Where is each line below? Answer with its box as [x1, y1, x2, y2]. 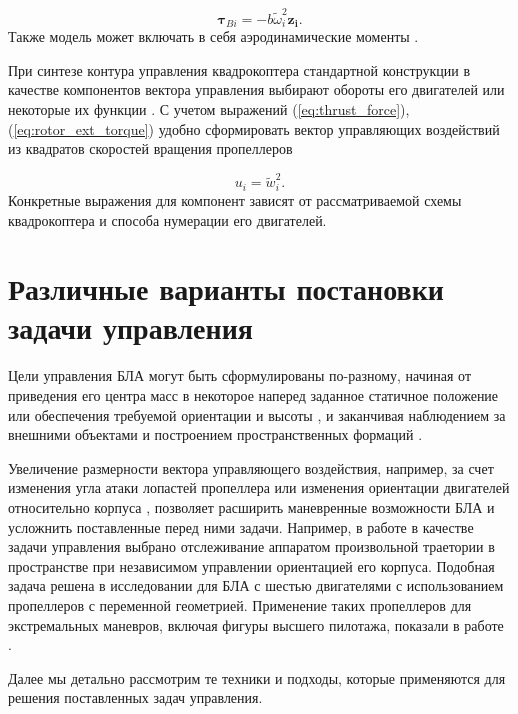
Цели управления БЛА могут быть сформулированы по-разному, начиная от [8, 365, 472, 386]
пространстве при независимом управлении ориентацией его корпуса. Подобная [8, 555, 495, 576]
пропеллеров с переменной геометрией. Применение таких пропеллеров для [8, 594, 472, 615]
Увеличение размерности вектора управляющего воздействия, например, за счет [8, 457, 494, 478]
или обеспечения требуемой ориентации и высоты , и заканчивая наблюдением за [8, 404, 506, 425]
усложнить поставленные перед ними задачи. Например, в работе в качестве [8, 516, 474, 537]
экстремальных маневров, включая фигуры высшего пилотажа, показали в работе [8, 614, 504, 635]
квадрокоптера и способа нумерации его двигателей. [8, 209, 327, 230]
